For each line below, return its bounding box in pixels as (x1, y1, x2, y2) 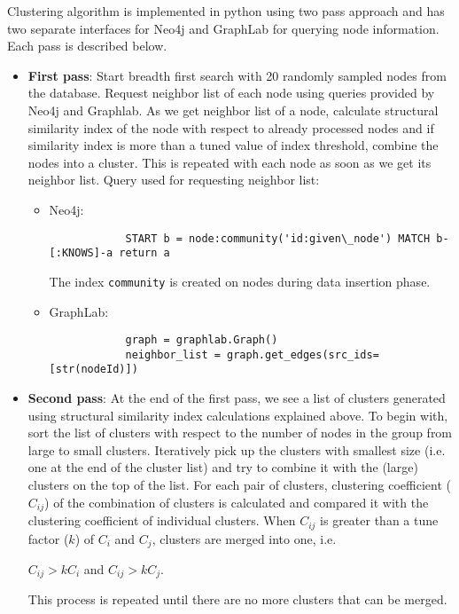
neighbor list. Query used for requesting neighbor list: (27, 170, 320, 189)
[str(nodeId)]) (49, 363, 138, 376)
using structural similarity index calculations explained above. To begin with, (27, 405, 448, 424)
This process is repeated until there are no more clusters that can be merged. (27, 590, 447, 609)
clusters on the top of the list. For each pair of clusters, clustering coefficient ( (27, 476, 451, 494)
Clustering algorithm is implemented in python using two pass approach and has (7, 2, 445, 20)
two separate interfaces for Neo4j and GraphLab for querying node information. (7, 19, 440, 37)
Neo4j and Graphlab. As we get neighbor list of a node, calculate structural (27, 100, 439, 119)
